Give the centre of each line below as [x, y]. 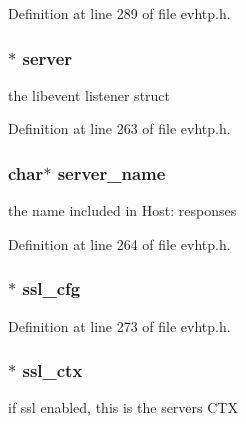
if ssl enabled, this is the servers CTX [123, 407]
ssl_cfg [51, 288]
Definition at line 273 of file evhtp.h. [119, 325]
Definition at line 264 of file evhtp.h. [119, 243]
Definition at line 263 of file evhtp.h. [119, 128]
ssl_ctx [52, 370]
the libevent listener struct [89, 94]
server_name [111, 172]
